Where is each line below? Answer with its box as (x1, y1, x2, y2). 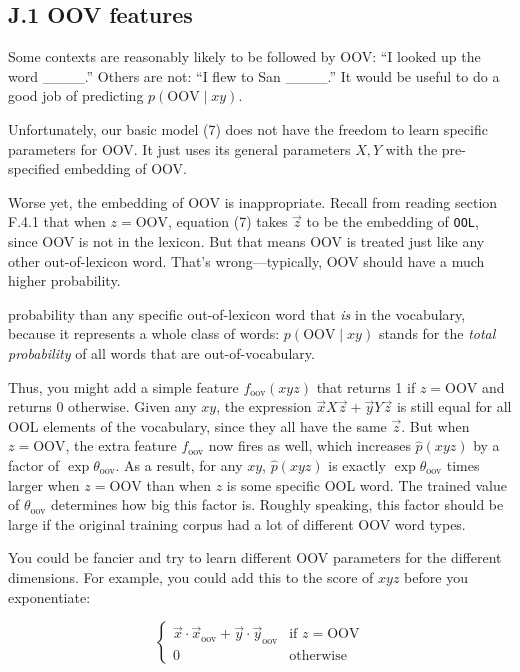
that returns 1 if (316, 376, 416, 397)
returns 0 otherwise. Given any (8, 396, 197, 417)
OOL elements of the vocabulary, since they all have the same (8, 415, 387, 436)
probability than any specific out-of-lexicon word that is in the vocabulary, (8, 303, 466, 324)
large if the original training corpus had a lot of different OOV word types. (8, 513, 466, 534)
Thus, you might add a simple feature (8, 376, 239, 397)
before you (404, 566, 468, 587)
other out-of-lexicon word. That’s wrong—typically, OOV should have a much (8, 250, 485, 271)
